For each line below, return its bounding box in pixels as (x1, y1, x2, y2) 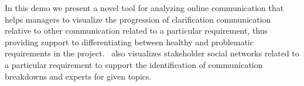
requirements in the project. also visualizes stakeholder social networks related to (5, 47, 299, 59)
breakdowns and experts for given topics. (5, 70, 152, 82)
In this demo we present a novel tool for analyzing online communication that (5, 2, 284, 13)
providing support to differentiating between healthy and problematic (5, 35, 254, 48)
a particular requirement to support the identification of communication (5, 58, 263, 70)
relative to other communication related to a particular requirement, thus (5, 24, 268, 37)
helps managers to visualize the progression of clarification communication (5, 13, 271, 25)
